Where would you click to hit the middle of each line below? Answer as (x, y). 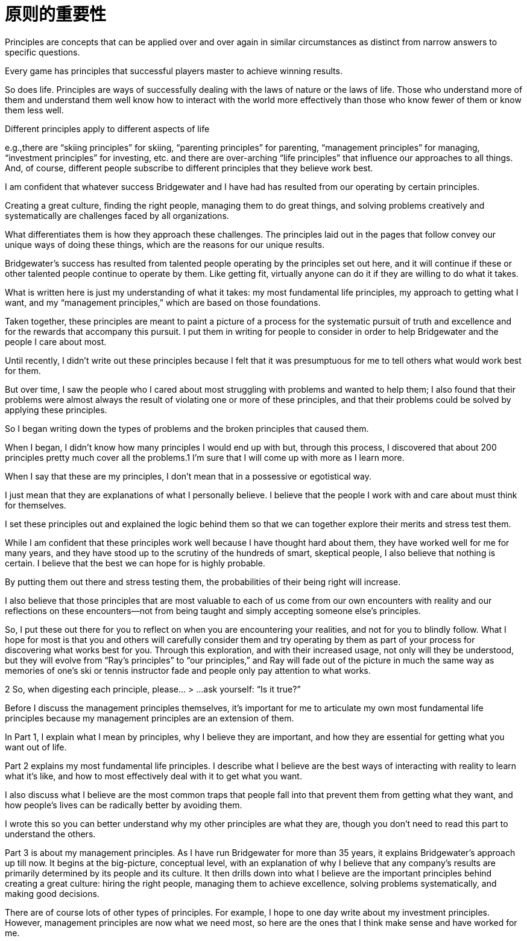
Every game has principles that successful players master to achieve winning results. (174, 71)
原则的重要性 (56, 14)
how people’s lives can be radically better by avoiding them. (124, 805)
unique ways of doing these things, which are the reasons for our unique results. (165, 244)
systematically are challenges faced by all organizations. (117, 215)
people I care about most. (56, 341)
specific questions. (43, 52)
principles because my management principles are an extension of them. (150, 718)
